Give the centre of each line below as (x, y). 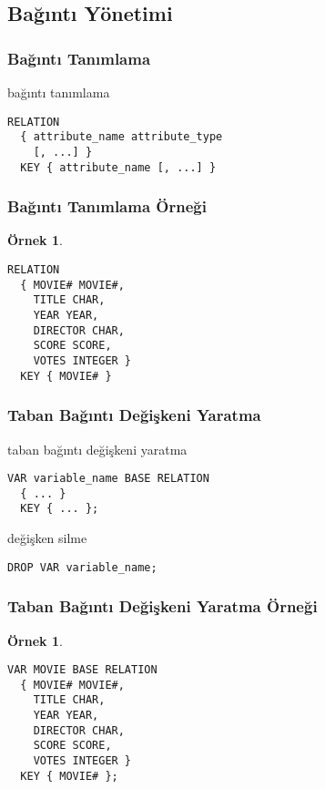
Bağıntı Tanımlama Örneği (107, 206)
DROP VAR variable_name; (82, 567)
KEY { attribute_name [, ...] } (118, 167)
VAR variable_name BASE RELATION (108, 479)
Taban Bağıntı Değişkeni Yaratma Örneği (162, 606)
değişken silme (47, 538)
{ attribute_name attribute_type (122, 137)
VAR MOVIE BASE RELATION (82, 670)
